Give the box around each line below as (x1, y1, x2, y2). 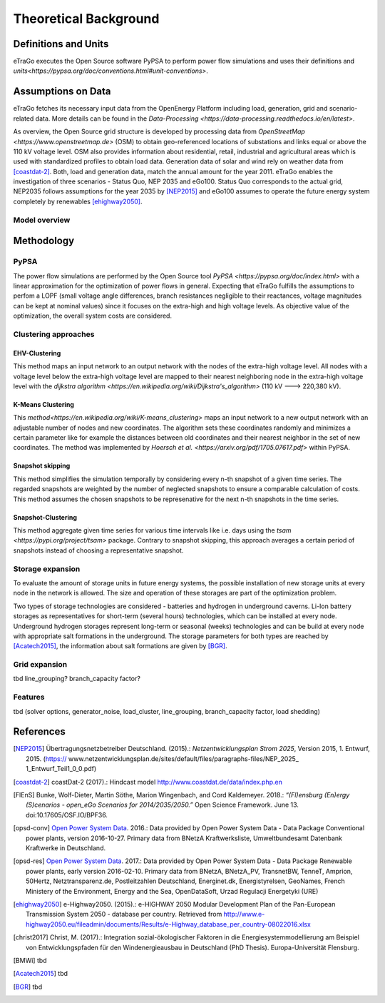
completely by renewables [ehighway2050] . (13, 197, 143, 206)
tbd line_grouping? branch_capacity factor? (13, 675, 140, 683)
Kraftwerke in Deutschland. (26, 843, 106, 852)
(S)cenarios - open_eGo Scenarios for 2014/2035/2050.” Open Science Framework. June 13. (26, 800, 299, 810)
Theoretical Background (13, 11, 160, 26)
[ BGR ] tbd (13, 982, 43, 991)
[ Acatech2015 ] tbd (13, 969, 68, 978)
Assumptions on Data (13, 86, 111, 98)
